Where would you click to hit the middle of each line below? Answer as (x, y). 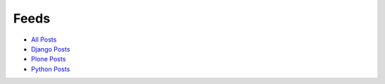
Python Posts (51, 69)
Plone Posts (48, 59)
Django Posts (51, 49)
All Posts (44, 40)
